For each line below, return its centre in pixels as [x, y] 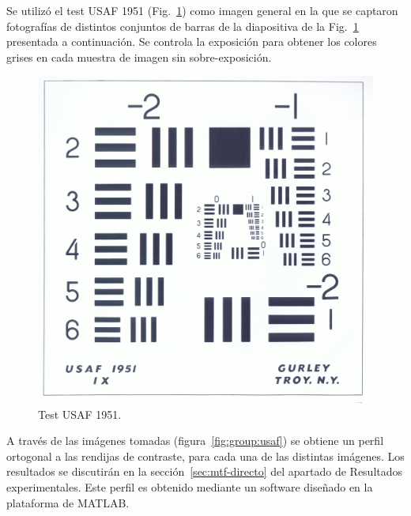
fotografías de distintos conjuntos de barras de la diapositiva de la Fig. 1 [183, 26]
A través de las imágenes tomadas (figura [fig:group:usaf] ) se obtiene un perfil [195, 441]
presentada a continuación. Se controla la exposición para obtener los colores [192, 41]
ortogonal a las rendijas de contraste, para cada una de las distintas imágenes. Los [205, 456]
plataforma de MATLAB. [68, 502]
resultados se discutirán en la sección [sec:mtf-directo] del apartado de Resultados [205, 471]
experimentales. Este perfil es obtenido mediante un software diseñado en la [190, 486]
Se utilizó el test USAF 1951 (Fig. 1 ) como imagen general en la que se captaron [202, 10]
